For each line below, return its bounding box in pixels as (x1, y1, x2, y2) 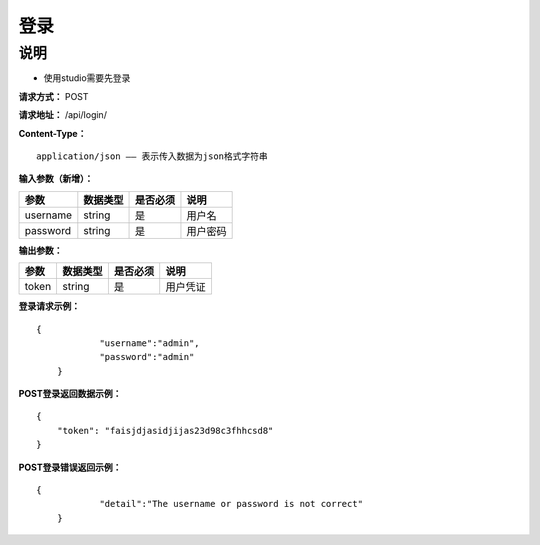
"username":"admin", (99, 337, 200, 349)
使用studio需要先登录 (43, 72, 131, 84)
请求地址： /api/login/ (18, 109, 107, 121)
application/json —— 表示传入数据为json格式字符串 (36, 150, 269, 162)
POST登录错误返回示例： (18, 461, 122, 473)
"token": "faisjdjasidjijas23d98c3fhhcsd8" (56, 425, 274, 436)
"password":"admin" (99, 351, 195, 363)
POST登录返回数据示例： (18, 388, 122, 400)
